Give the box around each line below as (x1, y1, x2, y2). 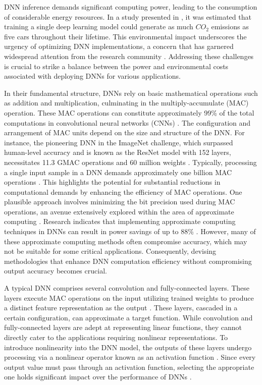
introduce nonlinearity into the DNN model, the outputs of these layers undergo (4, 342, 252, 352)
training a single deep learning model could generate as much (4, 21, 193, 32)
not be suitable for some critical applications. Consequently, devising (4, 246, 217, 256)
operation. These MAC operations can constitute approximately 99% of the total (4, 107, 254, 118)
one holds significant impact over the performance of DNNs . (4, 371, 192, 382)
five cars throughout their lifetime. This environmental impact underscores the (4, 31, 247, 41)
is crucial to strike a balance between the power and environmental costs (4, 61, 229, 71)
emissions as (211, 21, 249, 32)
